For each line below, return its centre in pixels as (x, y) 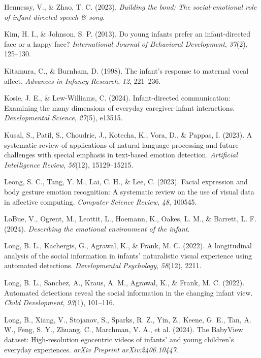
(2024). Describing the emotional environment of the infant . (97, 228)
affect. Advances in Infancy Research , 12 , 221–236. (83, 80)
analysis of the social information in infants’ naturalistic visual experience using (128, 255)
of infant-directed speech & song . (55, 17)
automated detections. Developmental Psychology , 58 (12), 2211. (103, 265)
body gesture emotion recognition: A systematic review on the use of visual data (129, 191)
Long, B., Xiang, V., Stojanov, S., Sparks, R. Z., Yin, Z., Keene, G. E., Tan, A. (128, 319)
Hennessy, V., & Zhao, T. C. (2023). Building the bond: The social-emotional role (130, 7)
